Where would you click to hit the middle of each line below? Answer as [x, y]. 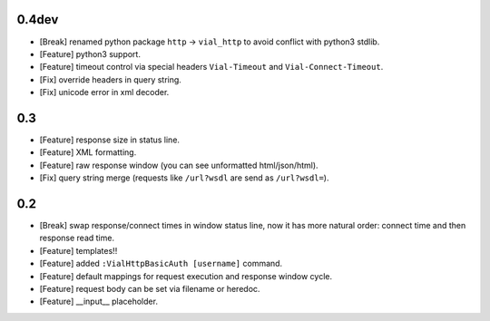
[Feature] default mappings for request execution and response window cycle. [186, 276]
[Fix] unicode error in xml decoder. [104, 92]
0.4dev [38, 19]
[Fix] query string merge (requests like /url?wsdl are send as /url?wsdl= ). [184, 178]
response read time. [77, 238]
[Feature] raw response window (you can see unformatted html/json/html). [179, 165]
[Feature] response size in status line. [110, 140]
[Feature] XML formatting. [88, 152]
